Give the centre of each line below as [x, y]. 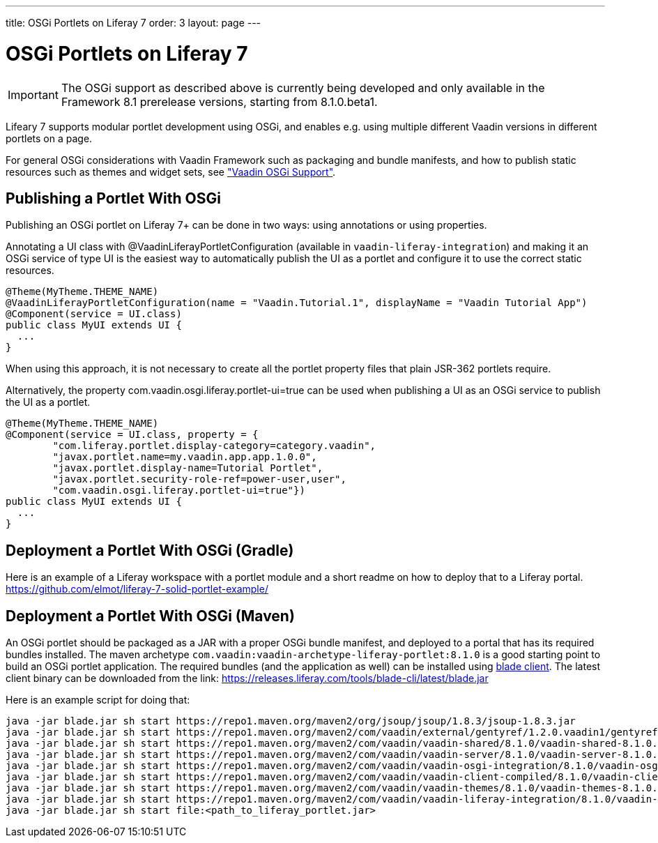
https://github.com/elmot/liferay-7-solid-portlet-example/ [137, 589]
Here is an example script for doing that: [98, 700]
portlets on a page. [49, 138]
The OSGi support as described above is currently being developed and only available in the [303, 88]
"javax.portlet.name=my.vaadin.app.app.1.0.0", [185, 457]
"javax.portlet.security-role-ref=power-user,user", [199, 479]
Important [33, 94]
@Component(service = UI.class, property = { [132, 435]
